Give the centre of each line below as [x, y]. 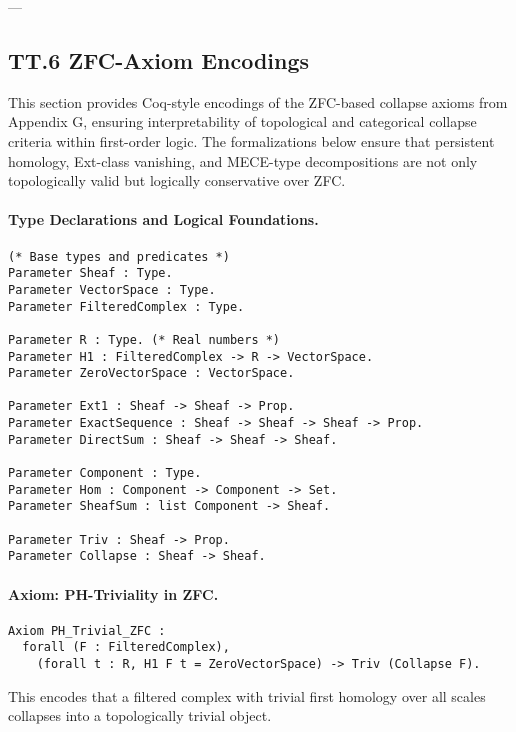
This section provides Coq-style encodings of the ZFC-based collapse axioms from [258, 101]
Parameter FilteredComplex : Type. [126, 306]
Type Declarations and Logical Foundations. [163, 219]
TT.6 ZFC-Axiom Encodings [159, 59]
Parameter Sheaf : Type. [90, 273]
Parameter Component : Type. [105, 473]
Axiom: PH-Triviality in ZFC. [113, 593]
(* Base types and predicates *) [119, 256]
